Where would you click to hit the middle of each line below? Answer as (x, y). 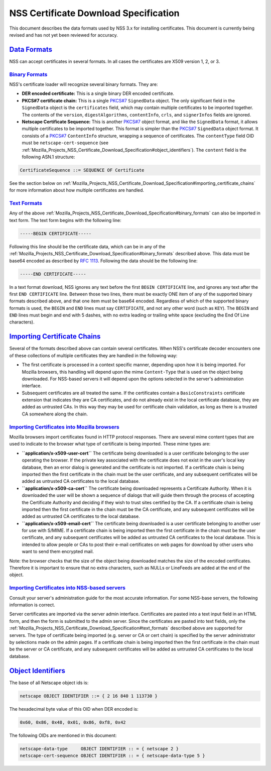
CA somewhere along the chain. (55, 414)
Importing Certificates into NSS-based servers (67, 588)
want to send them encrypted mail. (58, 552)
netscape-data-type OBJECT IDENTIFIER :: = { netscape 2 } (99, 749)
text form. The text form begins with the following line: (65, 220)
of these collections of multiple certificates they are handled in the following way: (93, 355)
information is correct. (32, 605)
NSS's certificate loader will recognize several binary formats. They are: (84, 84)
